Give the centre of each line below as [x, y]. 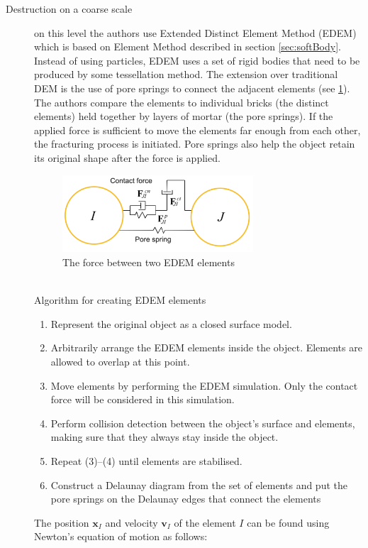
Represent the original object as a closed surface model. [171, 323]
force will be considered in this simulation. [143, 399]
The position [62, 522]
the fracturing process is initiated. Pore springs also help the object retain [195, 144]
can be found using [288, 522]
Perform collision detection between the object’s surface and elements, [203, 423]
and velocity [132, 522]
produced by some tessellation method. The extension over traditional [186, 74]
